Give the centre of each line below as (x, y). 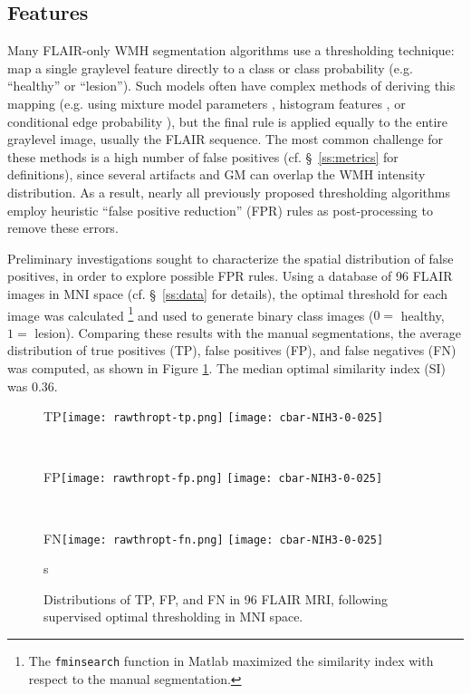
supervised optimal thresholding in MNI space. (173, 617)
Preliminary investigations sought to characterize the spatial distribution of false (231, 258)
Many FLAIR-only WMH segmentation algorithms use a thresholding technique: (231, 50)
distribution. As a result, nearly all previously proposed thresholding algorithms (229, 192)
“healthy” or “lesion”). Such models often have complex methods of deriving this (231, 86)
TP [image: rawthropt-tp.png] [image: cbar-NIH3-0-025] (214, 416)
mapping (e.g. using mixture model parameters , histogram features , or (207, 103)
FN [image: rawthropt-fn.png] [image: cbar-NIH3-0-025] (214, 538)
